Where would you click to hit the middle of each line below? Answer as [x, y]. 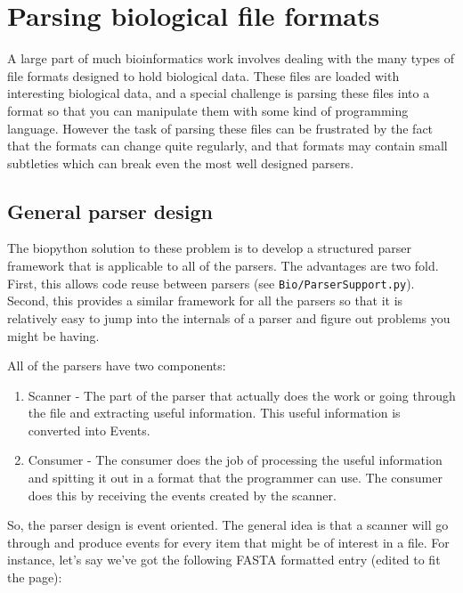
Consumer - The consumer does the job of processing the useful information [235, 460]
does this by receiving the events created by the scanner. [182, 495]
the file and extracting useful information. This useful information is [214, 413]
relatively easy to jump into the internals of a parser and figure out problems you [229, 317]
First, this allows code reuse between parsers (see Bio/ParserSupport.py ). [211, 283]
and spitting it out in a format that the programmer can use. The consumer [235, 478]
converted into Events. [89, 430]
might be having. [53, 335]
